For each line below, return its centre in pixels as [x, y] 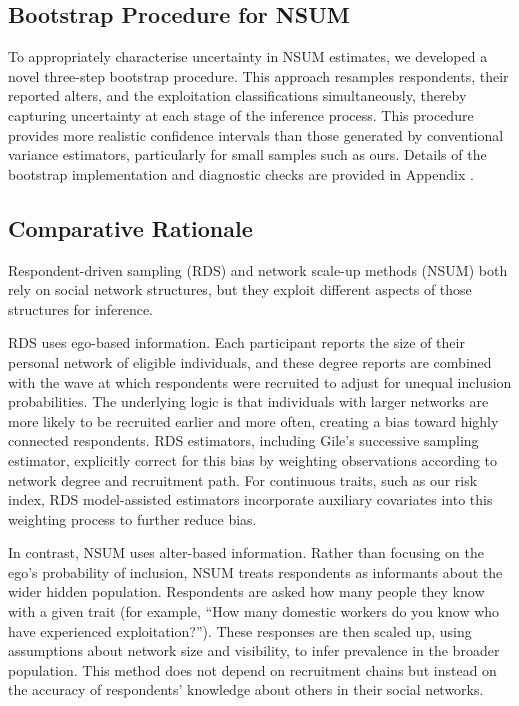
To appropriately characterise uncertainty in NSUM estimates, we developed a [248, 56]
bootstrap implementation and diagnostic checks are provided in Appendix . [241, 173]
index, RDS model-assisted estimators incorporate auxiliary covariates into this [250, 499]
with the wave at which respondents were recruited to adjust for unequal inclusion [260, 381]
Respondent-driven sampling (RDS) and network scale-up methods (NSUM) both [258, 269]
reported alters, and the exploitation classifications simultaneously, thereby [237, 95]
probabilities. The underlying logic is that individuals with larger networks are [248, 401]
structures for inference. [80, 308]
